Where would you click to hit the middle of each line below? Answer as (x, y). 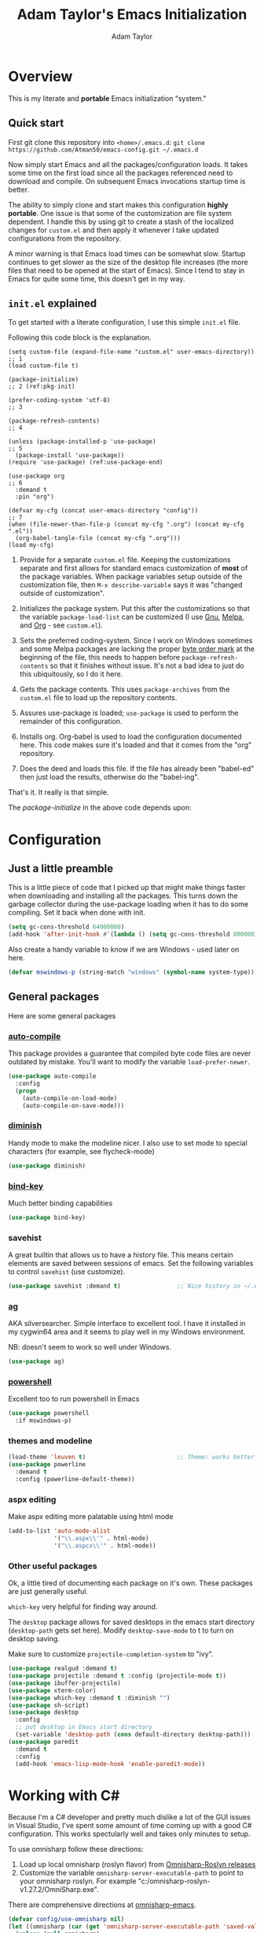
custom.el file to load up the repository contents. (98, 698)
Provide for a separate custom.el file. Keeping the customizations (125, 560)
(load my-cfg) (31, 546)
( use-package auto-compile (52, 1076)
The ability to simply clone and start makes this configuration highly (118, 205)
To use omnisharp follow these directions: (76, 1849)
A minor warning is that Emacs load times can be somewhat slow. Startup (127, 253)
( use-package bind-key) (47, 1217)
